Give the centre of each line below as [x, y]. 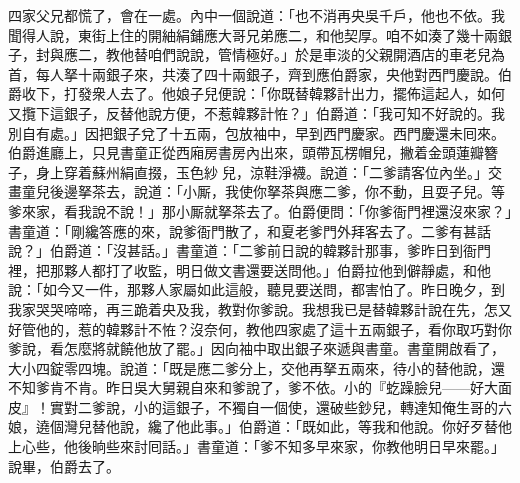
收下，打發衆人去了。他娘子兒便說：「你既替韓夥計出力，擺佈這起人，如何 [263, 93]
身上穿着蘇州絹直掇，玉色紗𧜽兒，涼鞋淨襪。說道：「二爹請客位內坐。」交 [268, 171]
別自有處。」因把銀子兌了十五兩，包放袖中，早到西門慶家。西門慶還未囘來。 [256, 132]
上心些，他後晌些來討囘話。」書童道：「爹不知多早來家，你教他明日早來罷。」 [256, 446]
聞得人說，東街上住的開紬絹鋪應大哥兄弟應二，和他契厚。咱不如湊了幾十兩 [253, 34]
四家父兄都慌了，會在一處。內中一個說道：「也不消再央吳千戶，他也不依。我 [256, 15]
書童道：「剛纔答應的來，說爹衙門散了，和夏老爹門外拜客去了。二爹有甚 [242, 230]
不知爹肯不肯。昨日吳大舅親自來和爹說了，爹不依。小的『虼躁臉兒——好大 [253, 387]
